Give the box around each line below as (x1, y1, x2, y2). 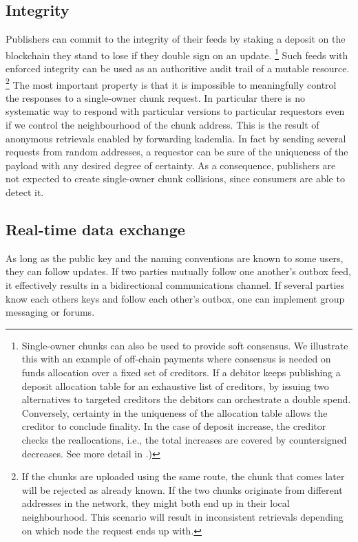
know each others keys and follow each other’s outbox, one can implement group (6, 291, 345, 305)
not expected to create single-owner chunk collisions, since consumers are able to (6, 171, 345, 186)
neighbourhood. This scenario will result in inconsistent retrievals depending (21, 509, 344, 523)
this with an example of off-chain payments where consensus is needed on (21, 351, 331, 366)
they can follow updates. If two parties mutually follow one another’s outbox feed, (6, 264, 351, 279)
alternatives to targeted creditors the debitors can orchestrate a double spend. (21, 392, 351, 406)
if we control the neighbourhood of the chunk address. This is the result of (6, 118, 319, 132)
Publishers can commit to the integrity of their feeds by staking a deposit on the (6, 32, 346, 46)
